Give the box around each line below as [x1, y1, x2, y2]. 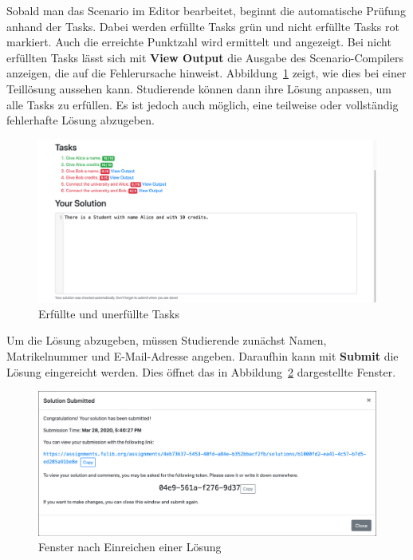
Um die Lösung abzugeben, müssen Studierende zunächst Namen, [6, 332, 327, 349]
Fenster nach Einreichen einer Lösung [38, 538, 222, 555]
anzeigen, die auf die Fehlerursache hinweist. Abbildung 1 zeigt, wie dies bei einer [6, 65, 407, 81]
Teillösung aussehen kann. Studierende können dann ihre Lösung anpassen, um [6, 80, 392, 97]
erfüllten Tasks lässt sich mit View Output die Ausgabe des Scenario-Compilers [6, 49, 404, 65]
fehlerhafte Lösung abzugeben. [6, 112, 155, 128]
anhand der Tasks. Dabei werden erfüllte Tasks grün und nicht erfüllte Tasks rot [6, 18, 399, 34]
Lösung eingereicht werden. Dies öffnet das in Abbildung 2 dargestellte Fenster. [6, 363, 396, 380]
